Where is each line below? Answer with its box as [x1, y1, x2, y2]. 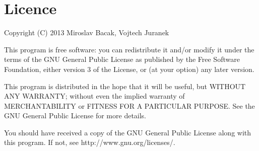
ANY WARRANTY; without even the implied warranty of [4, 91, 185, 101]
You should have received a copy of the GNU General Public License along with [4, 127, 251, 137]
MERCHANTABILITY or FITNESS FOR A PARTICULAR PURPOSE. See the [4, 100, 255, 111]
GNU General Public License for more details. [4, 110, 147, 121]
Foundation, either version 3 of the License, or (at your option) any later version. [4, 63, 254, 74]
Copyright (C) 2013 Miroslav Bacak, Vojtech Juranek [4, 27, 169, 38]
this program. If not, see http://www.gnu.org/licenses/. [4, 137, 175, 147]
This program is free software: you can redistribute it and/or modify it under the [4, 44, 254, 54]
